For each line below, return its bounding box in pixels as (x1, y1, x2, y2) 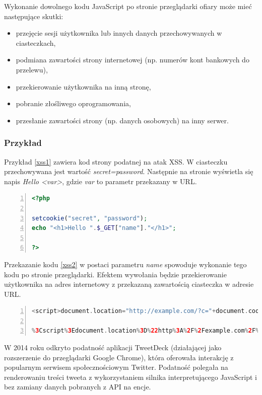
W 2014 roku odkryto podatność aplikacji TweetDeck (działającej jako (4, 342, 222, 353)
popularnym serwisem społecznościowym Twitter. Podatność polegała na (4, 362, 228, 372)
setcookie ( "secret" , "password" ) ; (32, 214, 148, 222)
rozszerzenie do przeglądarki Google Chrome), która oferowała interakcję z (4, 352, 234, 362)
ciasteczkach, (16, 37, 56, 48)
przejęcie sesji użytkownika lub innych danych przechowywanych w (16, 28, 222, 38)
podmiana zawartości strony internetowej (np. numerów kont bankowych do (16, 54, 249, 65)
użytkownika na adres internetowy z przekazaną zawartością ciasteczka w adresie (4, 279, 254, 289)
